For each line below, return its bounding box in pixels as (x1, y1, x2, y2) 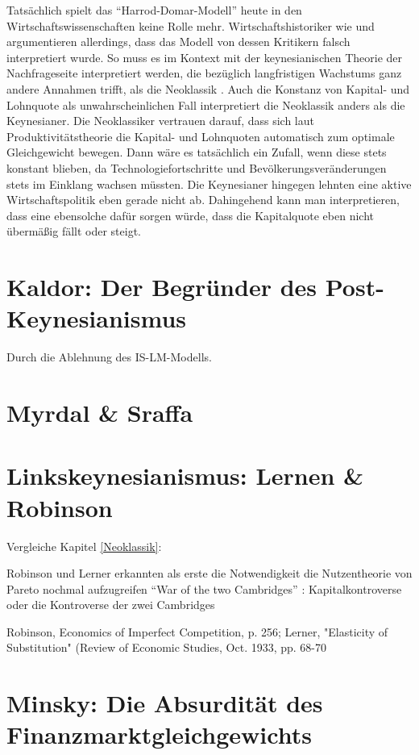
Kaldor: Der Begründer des (6, 270, 317, 303)
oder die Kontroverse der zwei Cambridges (6, 596, 215, 613)
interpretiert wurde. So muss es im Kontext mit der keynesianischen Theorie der (6, 48, 403, 65)
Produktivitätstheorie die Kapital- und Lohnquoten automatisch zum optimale (6, 127, 395, 144)
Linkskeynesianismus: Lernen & (6, 459, 364, 492)
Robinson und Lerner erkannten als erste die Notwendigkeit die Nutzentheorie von (6, 565, 413, 582)
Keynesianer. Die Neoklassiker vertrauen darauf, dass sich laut (6, 112, 314, 129)
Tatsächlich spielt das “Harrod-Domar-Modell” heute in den (6, 2, 302, 18)
